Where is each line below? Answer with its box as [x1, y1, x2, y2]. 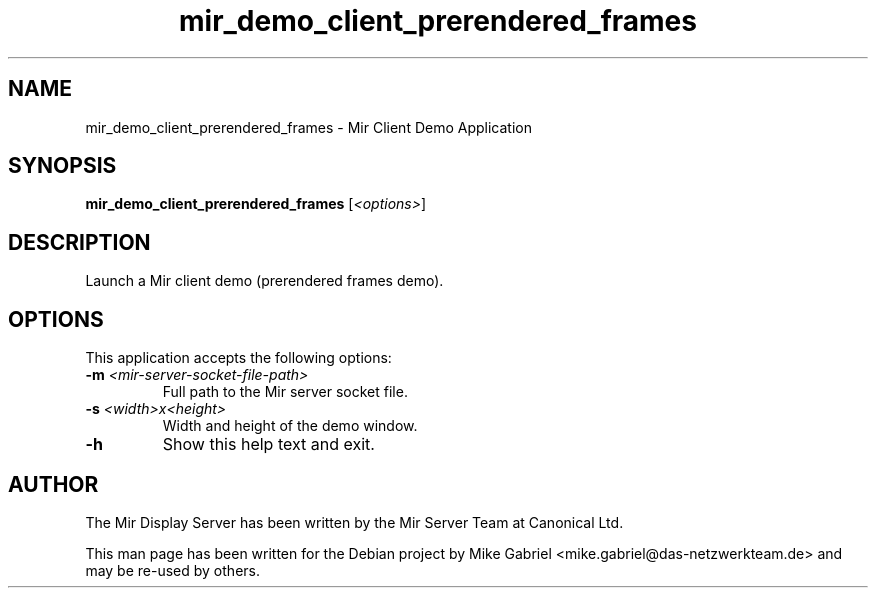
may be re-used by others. [85, 561, 260, 579]
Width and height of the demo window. [162, 417, 418, 435]
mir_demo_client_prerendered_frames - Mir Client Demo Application [85, 118, 532, 136]
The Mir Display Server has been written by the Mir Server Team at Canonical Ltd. [85, 513, 624, 531]
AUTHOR [8, 471, 99, 497]
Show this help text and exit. [162, 434, 375, 455]
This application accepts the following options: [85, 349, 392, 367]
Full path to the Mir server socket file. [162, 383, 408, 401]
